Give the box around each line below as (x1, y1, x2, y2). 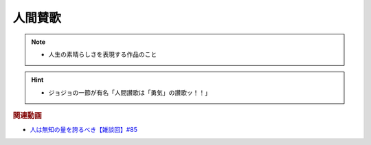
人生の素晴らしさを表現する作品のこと (48, 50, 157, 58)
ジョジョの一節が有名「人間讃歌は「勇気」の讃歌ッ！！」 (48, 88, 211, 96)
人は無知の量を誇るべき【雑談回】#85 (30, 126, 137, 134)
